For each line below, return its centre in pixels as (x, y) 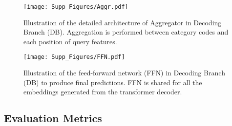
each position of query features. (70, 41)
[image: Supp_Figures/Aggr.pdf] (76, 7)
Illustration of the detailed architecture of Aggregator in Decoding (123, 22)
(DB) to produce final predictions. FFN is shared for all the (113, 82)
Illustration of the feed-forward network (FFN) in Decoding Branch (124, 73)
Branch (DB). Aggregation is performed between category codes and (126, 32)
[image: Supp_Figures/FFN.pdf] (74, 57)
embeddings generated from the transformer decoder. (103, 92)
